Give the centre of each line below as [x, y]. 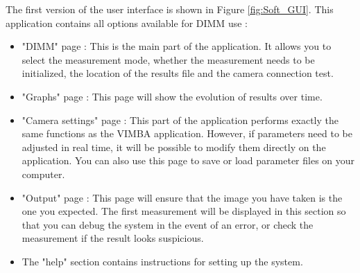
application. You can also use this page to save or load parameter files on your [188, 160]
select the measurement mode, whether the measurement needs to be [168, 59]
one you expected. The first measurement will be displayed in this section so [184, 211]
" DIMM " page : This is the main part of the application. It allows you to [177, 46]
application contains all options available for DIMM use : [127, 23]
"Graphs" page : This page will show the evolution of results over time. [172, 96]
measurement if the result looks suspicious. [113, 238]
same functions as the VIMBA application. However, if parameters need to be [187, 133]
